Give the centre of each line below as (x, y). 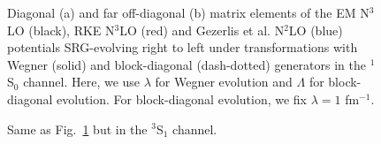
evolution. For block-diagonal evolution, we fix (182, 99)
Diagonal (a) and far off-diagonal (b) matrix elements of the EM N (188, 12)
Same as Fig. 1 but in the (77, 129)
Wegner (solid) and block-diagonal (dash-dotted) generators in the (187, 64)
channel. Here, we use (82, 82)
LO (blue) (316, 30)
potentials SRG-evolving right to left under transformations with (183, 47)
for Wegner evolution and (224, 82)
